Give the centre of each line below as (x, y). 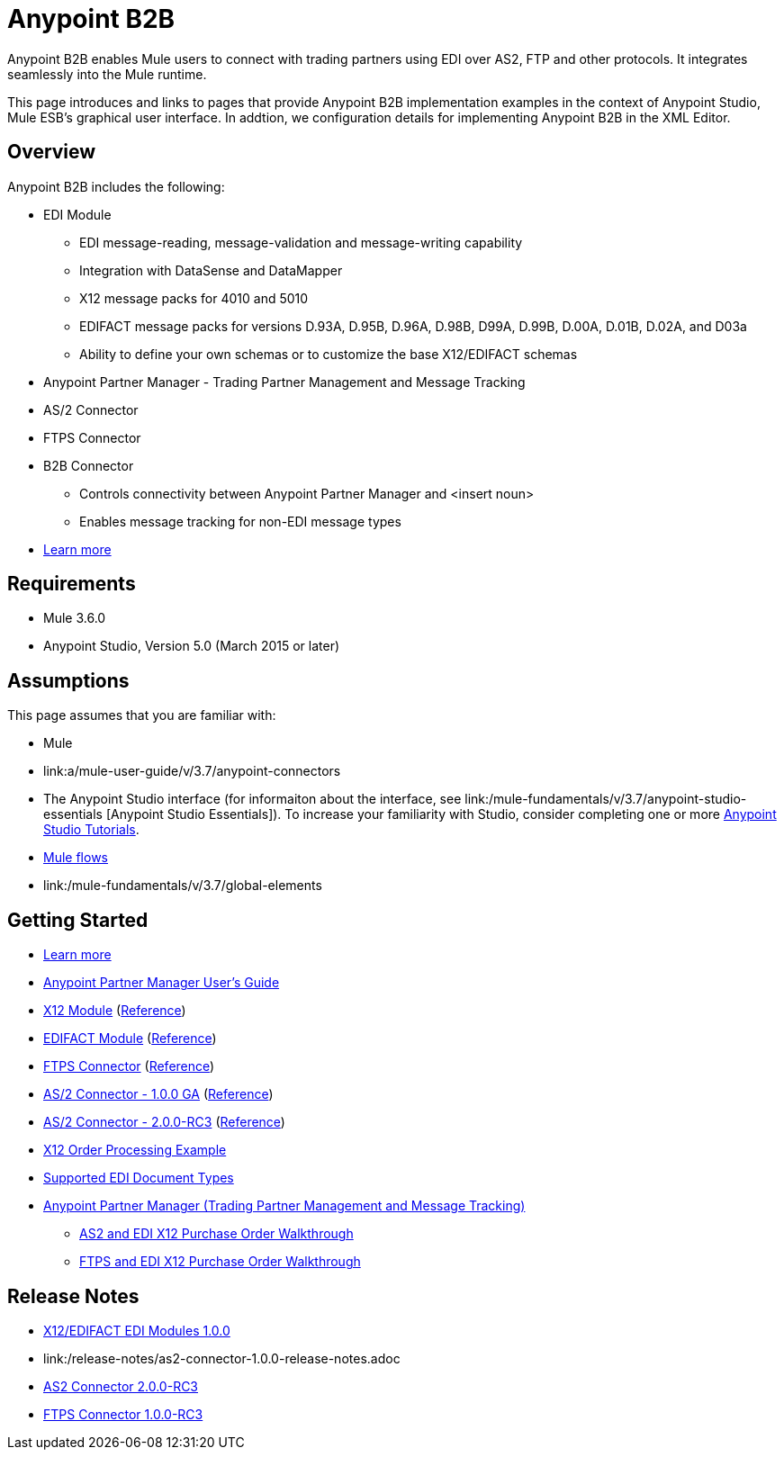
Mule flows (76, 858)
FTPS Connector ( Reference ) (129, 1066)
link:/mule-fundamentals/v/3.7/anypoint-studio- (606, 799)
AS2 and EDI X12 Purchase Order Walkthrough (216, 1234)
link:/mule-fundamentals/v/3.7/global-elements (183, 886)
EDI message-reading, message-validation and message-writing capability (301, 242)
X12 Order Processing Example (135, 1150)
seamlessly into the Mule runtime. (107, 74)
